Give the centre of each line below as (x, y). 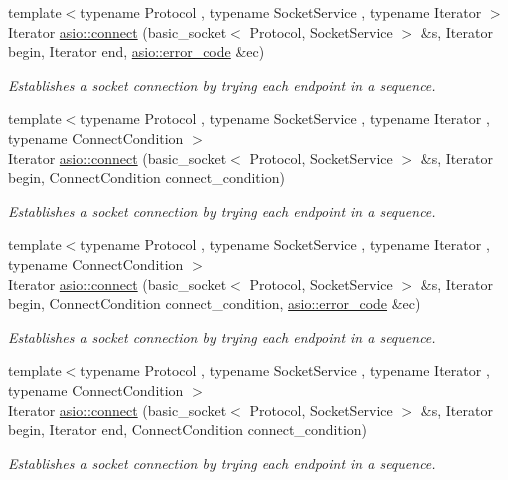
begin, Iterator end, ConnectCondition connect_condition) (188, 429)
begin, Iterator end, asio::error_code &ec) (136, 51)
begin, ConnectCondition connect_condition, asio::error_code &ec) (214, 303)
